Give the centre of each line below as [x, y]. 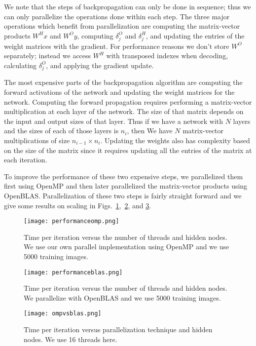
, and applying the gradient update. [100, 65]
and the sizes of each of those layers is [61, 131]
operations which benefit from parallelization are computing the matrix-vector [122, 26]
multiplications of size [37, 140]
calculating [20, 65]
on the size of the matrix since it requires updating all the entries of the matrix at [128, 150]
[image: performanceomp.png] [72, 221]
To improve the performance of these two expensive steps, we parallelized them [124, 176]
